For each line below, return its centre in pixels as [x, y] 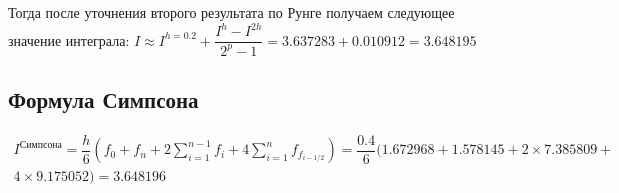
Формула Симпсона [103, 98]
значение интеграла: [69, 39]
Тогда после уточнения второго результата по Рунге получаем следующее [231, 12]
